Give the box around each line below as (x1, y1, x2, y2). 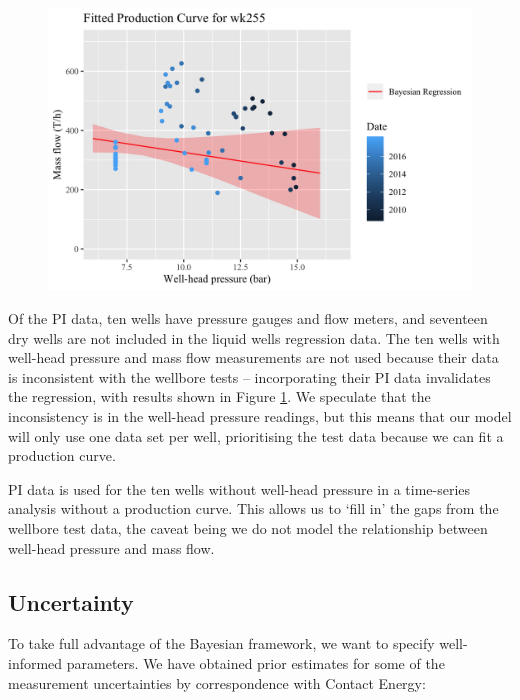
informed (8, 652, 63, 673)
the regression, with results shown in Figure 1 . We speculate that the (8, 386, 431, 407)
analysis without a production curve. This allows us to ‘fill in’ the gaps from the (8, 498, 499, 519)
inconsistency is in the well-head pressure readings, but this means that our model (8, 405, 512, 426)
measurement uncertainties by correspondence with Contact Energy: (8, 672, 426, 693)
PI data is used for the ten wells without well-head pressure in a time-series (8, 478, 471, 499)
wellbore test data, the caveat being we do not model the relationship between (8, 517, 488, 538)
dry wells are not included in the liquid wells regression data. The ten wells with (8, 327, 500, 348)
